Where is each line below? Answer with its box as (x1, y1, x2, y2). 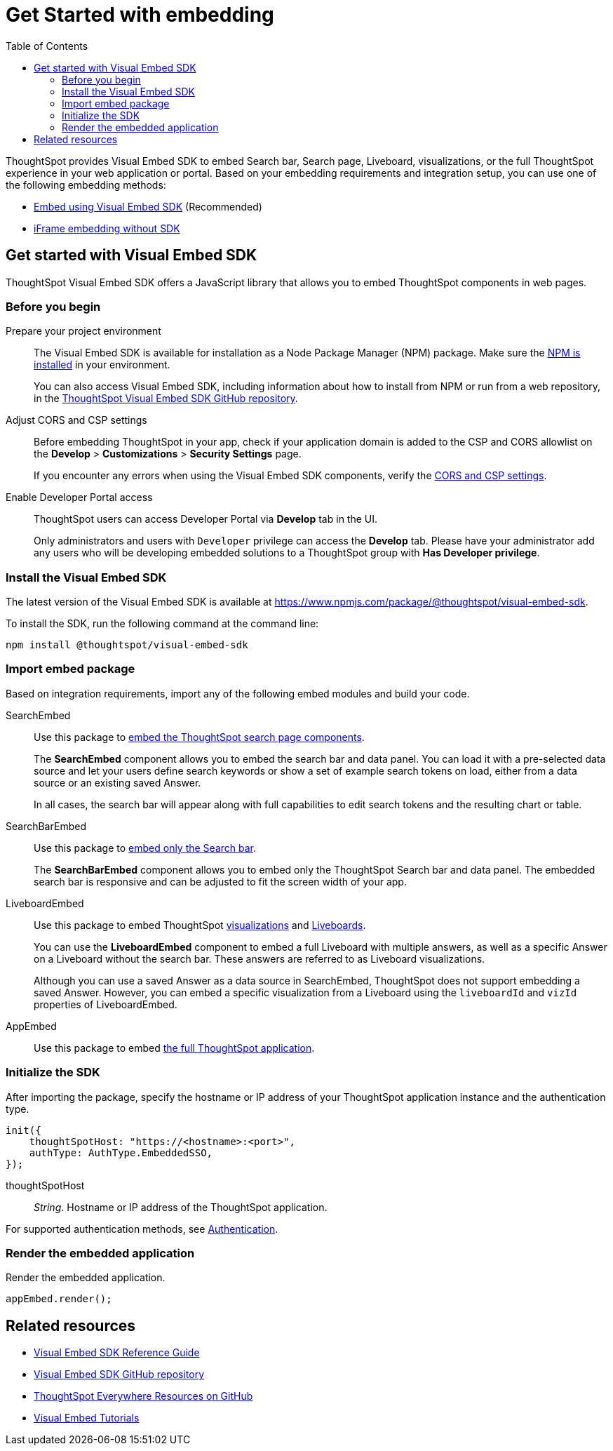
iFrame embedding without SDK (34, 222, 180, 234)
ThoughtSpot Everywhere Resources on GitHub (34, 1390, 253, 1403)
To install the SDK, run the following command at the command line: (6, 617, 319, 630)
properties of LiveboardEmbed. (34, 998, 177, 1010)
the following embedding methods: (6, 178, 166, 191)
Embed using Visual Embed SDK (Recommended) (34, 200, 262, 213)
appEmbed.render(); (6, 1293, 112, 1305)
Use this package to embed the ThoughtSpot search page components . (34, 730, 365, 743)
